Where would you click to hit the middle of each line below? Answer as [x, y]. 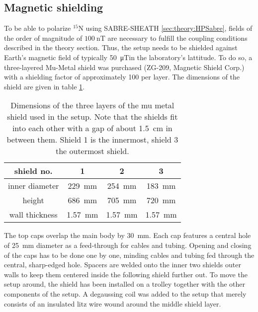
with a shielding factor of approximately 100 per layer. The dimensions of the [122, 77]
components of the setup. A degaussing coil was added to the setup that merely [125, 293]
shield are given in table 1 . [44, 86]
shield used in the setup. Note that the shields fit [92, 117]
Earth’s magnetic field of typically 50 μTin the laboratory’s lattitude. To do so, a [128, 57]
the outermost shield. [92, 151]
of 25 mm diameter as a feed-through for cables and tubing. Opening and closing [128, 245]
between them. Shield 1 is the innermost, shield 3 [92, 140]
